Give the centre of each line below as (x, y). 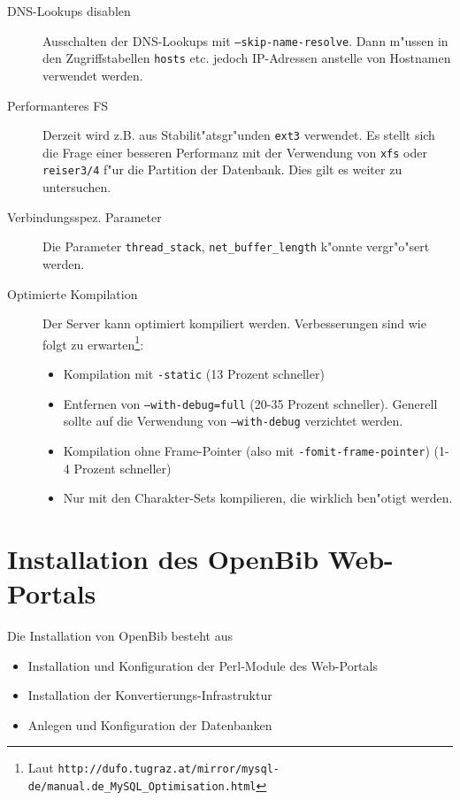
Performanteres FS (58, 105)
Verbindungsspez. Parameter (84, 216)
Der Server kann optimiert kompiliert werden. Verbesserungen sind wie (234, 323)
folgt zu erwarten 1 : (93, 342)
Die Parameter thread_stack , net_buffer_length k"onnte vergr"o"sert (236, 246)
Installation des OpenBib (163, 558)
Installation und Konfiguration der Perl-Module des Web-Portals (203, 665)
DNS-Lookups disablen (69, 11)
